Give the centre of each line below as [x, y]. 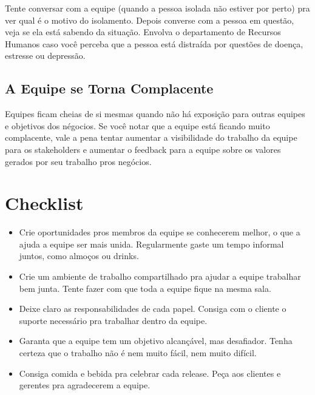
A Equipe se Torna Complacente [109, 88]
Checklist [44, 203]
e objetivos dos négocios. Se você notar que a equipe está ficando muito [137, 125]
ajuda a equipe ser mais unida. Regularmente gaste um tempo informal [151, 244]
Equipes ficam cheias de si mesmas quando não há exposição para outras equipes [155, 114]
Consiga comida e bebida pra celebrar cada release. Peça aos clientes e [150, 373]
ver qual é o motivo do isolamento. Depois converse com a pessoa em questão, [150, 20]
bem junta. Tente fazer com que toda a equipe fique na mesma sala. [145, 288]
